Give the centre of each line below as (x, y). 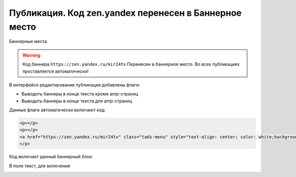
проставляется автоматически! (55, 71)
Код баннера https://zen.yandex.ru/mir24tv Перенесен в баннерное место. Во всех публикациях (131, 64)
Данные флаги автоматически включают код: (57, 110)
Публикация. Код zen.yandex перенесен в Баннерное (125, 13)
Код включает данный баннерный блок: (51, 157)
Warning (31, 55)
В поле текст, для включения (40, 166)
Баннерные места (28, 42)
